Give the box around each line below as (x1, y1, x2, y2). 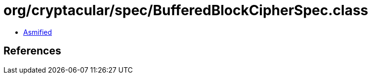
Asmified (23, 27, 52, 36)
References (3, 45, 61, 57)
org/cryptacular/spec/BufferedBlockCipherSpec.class (3, 2, 369, 19)
